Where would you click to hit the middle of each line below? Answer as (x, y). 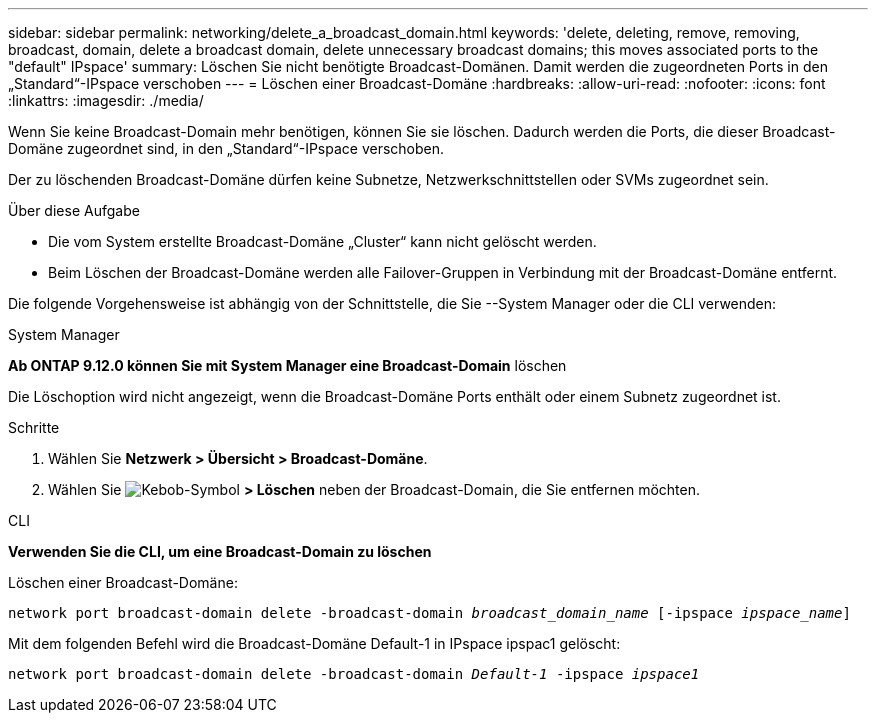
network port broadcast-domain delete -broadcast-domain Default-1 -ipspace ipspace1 (354, 674)
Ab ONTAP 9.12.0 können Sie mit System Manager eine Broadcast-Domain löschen (287, 365)
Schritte (34, 427)
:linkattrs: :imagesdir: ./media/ (106, 100)
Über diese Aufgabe (74, 210)
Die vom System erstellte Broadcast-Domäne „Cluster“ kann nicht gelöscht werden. (322, 241)
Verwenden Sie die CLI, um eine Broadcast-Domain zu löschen (220, 551)
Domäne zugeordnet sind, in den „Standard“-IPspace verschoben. (226, 148)
